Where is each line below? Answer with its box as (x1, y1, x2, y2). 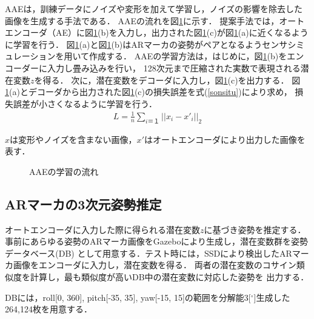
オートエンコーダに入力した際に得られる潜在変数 (5, 223, 200, 235)
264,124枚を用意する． (5, 303, 92, 315)
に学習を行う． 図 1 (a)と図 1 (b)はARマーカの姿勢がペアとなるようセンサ (5, 38, 288, 50)
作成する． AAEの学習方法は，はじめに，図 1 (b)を (89, 50, 287, 62)
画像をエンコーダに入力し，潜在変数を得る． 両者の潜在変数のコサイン (13, 258, 296, 271)
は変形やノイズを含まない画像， (10, 133, 137, 145)
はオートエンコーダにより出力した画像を (144, 133, 306, 145)
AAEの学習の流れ (29, 165, 99, 177)
